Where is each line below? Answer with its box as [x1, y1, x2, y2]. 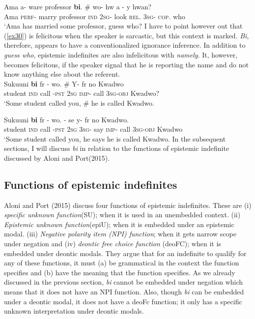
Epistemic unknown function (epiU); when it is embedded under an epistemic [4, 219, 234, 229]
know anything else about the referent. [4, 69, 120, 79]
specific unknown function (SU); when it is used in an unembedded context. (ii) [4, 209, 241, 220]
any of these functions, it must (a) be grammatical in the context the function [4, 258, 239, 268]
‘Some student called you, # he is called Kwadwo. [4, 97, 154, 108]
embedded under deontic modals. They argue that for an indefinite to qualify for [4, 248, 247, 258]
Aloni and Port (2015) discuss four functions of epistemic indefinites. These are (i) [4, 200, 252, 210]
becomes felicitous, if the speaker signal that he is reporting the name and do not [4, 59, 249, 69]
